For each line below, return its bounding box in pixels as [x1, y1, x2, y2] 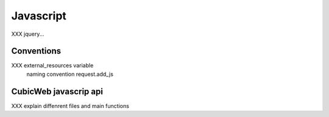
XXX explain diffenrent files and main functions [11, 102, 129, 109]
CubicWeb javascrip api [11, 86, 104, 96]
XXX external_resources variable [11, 62, 94, 69]
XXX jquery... [11, 30, 44, 38]
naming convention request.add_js [26, 70, 114, 78]
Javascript [11, 9, 67, 22]
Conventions [11, 46, 62, 56]
